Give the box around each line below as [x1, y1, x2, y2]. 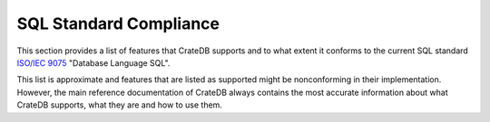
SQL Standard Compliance [16, 14, 220, 33]
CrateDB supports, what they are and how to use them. [16, 99, 222, 110]
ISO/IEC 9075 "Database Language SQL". [16, 57, 171, 68]
